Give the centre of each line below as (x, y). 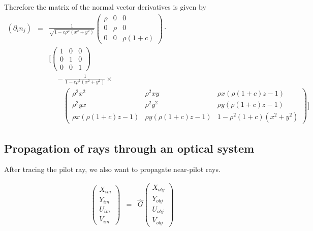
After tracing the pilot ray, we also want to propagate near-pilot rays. (112, 169)
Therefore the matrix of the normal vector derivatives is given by (105, 7)
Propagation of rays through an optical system (129, 148)
